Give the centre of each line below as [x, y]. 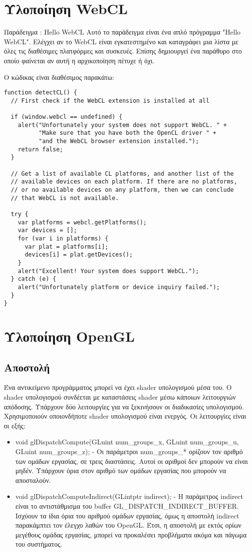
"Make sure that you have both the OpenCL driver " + [127, 133]
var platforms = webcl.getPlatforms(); [82, 222]
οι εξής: [15, 425]
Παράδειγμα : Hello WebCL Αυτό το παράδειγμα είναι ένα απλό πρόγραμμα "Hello [122, 32]
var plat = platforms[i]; [66, 247]
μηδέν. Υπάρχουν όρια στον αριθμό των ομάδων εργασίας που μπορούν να [121, 470]
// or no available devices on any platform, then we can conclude [122, 190]
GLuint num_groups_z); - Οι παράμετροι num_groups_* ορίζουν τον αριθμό [129, 451]
